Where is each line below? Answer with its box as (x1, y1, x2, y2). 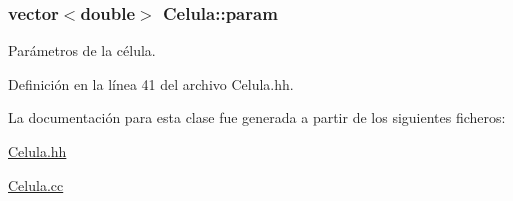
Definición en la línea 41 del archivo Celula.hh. (8, 73, 294, 94)
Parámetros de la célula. (8, 40, 156, 61)
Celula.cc (8, 174, 64, 195)
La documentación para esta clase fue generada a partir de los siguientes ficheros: (8, 107, 506, 128)
